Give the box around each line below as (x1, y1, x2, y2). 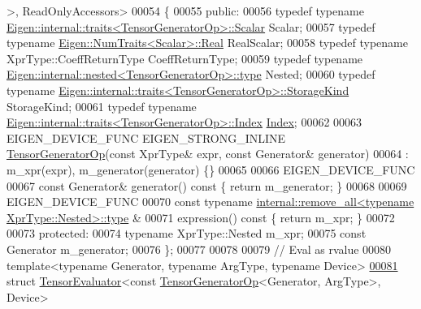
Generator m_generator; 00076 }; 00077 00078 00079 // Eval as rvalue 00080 (7, 240, 392, 257)
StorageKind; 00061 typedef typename (7, 97, 197, 114)
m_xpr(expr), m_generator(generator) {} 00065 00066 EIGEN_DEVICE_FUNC (7, 161, 415, 178)
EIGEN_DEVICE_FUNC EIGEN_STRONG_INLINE (7, 129, 286, 146)
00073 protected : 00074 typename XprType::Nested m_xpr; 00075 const (7, 225, 367, 242)
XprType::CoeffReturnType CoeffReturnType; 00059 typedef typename (7, 49, 363, 67)
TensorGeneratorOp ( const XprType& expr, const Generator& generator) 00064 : (7, 145, 409, 162)
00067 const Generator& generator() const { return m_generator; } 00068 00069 (7, 177, 407, 194)
